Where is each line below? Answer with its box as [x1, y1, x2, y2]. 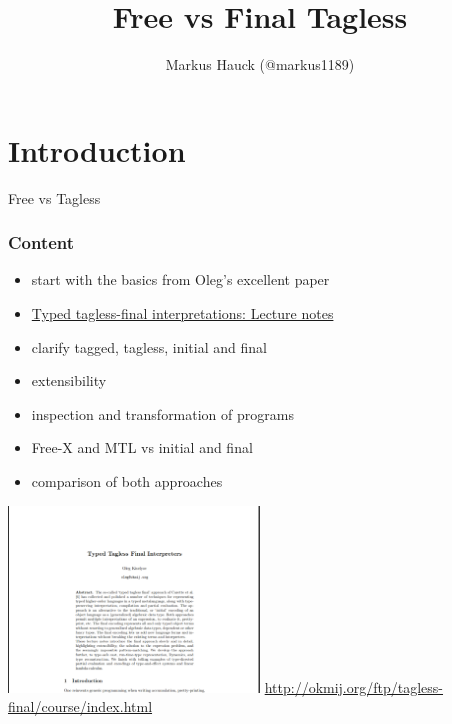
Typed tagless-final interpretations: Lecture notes [31, 303, 334, 324]
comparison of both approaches [31, 471, 223, 492]
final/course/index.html [8, 696, 153, 717]
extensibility [31, 370, 107, 391]
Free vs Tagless [8, 187, 101, 208]
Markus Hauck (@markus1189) [165, 54, 355, 75]
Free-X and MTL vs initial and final [31, 437, 253, 458]
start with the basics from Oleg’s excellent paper [31, 269, 330, 290]
